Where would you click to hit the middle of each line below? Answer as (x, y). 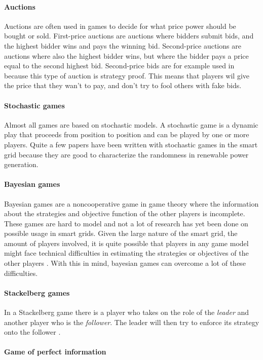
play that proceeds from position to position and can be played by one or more (127, 134)
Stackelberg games (37, 292)
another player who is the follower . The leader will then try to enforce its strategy (132, 322)
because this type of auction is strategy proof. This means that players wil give (127, 75)
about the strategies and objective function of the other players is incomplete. (125, 213)
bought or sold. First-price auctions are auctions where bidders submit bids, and (129, 36)
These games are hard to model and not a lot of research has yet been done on (126, 223)
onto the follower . (32, 332)
